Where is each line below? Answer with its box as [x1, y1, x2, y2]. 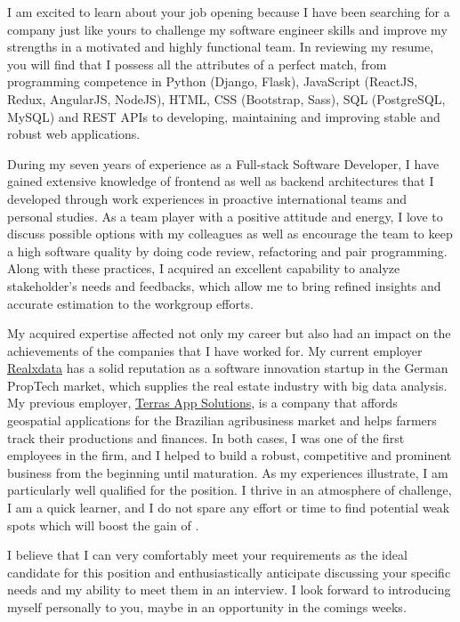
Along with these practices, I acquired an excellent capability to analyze [7, 259, 400, 278]
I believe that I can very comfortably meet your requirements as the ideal [7, 545, 408, 564]
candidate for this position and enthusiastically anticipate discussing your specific [7, 562, 451, 581]
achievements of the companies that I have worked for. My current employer [7, 341, 423, 359]
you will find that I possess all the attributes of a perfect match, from [7, 54, 387, 73]
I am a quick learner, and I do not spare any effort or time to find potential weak [7, 498, 450, 517]
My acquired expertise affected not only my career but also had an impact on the [7, 324, 451, 343]
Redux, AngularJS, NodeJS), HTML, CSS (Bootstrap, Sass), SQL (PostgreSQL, [7, 89, 446, 108]
